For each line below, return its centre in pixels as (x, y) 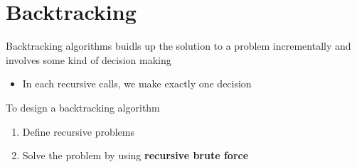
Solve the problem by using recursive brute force (135, 155)
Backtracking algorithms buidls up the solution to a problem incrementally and (178, 46)
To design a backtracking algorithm (83, 107)
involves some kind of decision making (89, 59)
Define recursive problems (78, 131)
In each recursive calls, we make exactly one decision (137, 83)
